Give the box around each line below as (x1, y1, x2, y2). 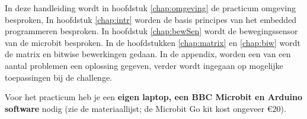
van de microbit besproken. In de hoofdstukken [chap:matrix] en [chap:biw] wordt (5, 36, 300, 48)
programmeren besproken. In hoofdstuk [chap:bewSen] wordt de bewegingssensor (5, 25, 298, 37)
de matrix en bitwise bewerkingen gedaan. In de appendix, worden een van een (5, 48, 291, 60)
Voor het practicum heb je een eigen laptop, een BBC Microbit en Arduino (5, 91, 302, 103)
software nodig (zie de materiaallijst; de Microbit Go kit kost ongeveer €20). (5, 102, 286, 114)
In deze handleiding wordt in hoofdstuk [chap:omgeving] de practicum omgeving (5, 2, 296, 14)
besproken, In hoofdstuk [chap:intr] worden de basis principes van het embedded (5, 13, 297, 25)
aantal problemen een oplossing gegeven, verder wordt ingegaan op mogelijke (5, 59, 283, 71)
